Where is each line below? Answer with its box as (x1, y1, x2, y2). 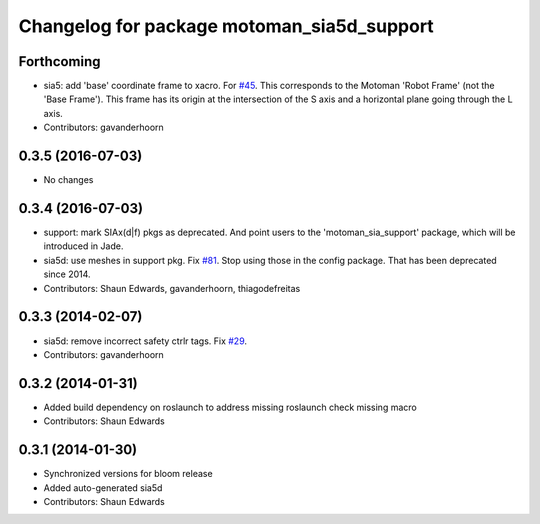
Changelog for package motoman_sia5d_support (18, 15, 434, 37)
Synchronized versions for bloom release (43, 468, 214, 480)
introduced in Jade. (43, 240, 124, 252)
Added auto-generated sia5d (43, 481, 163, 494)
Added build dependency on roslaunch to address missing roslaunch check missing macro (43, 401, 417, 413)
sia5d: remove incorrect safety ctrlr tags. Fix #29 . (43, 335, 248, 347)
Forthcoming (18, 53, 101, 70)
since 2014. (43, 268, 91, 280)
